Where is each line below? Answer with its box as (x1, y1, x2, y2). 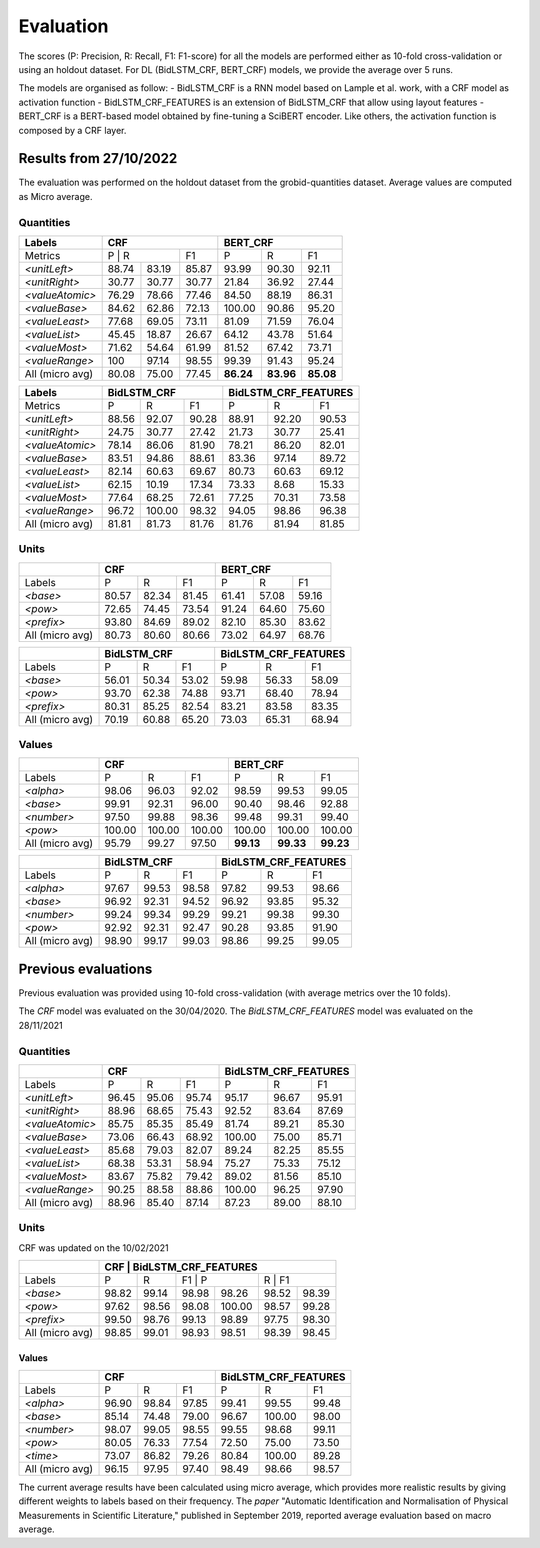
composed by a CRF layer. (18, 124, 127, 136)
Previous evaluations (18, 960, 153, 977)
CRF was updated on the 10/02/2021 (18, 1241, 169, 1254)
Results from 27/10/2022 (18, 150, 178, 167)
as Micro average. (18, 190, 93, 202)
